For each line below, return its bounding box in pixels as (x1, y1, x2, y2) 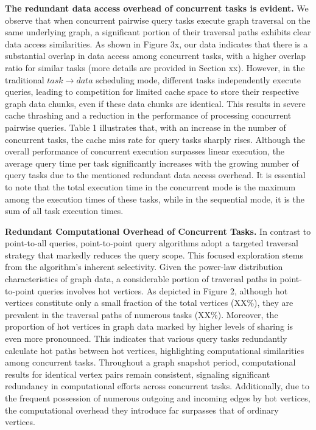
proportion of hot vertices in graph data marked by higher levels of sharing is (5, 320, 293, 333)
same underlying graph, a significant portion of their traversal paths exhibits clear (5, 26, 311, 38)
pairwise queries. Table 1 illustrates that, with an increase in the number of (5, 120, 286, 133)
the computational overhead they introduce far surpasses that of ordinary (5, 403, 279, 416)
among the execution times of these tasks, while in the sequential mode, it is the (5, 192, 304, 205)
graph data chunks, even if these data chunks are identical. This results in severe (5, 97, 306, 109)
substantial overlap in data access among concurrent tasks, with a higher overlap (5, 49, 306, 62)
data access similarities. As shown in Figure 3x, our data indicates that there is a (5, 37, 308, 50)
